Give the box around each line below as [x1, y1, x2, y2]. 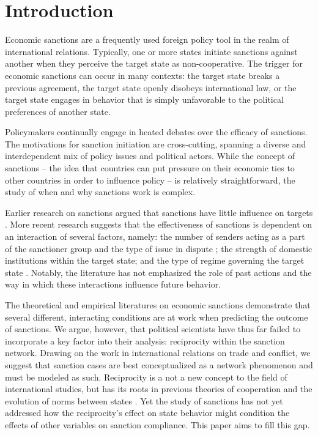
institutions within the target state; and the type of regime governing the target [5, 254, 305, 267]
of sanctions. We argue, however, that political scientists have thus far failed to [5, 322, 301, 335]
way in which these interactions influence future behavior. [5, 278, 221, 291]
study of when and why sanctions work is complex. [5, 185, 196, 198]
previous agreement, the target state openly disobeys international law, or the [5, 81, 297, 94]
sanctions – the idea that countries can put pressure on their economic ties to [5, 162, 295, 174]
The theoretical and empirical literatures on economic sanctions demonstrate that [5, 299, 311, 311]
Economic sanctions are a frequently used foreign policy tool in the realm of [5, 33, 289, 46]
